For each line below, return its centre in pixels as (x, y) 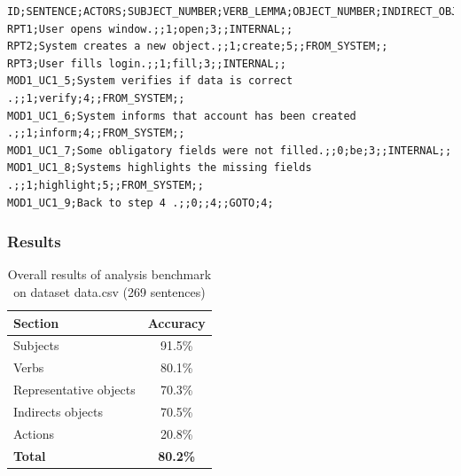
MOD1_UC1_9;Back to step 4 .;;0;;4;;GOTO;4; (141, 203)
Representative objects (74, 390)
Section (36, 322)
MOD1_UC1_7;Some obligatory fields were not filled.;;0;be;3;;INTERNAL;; (230, 150)
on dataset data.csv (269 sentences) (109, 291)
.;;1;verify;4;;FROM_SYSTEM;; (96, 98)
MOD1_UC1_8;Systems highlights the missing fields (160, 168)
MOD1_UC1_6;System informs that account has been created (182, 116)
